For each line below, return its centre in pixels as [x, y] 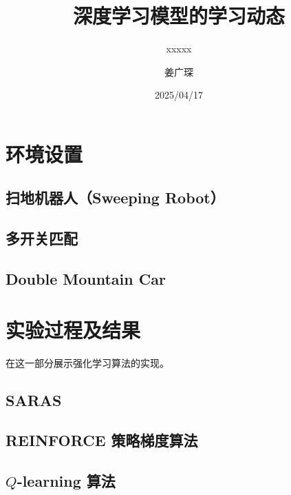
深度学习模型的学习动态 [179, 16]
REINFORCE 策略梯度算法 [102, 440]
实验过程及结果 [73, 329]
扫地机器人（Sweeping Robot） [115, 198]
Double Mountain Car [86, 279]
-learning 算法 [66, 481]
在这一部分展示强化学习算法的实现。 [87, 362]
